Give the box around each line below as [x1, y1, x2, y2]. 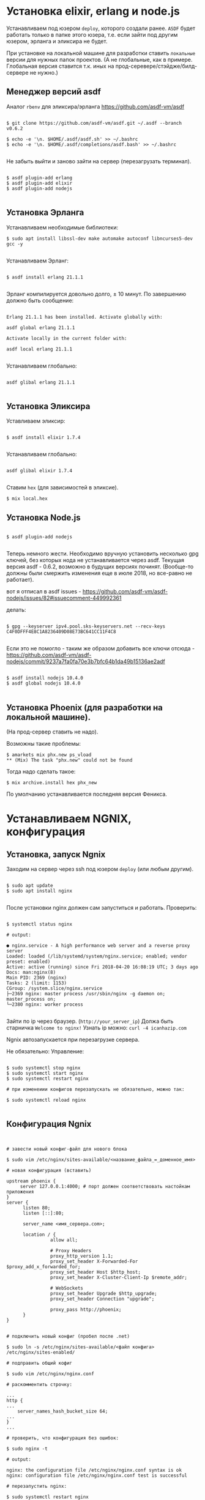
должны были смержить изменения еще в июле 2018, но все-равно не [6, 570, 193, 577]
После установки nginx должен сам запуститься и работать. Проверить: [6, 904, 197, 911]
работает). [6, 576, 34, 584]
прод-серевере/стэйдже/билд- [115, 62, 198, 70]
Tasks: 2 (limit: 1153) [6, 980, 67, 986]
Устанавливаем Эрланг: [6, 257, 69, 264]
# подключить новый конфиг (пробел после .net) [6, 1333, 130, 1339]
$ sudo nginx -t [6, 1446, 48, 1452]
